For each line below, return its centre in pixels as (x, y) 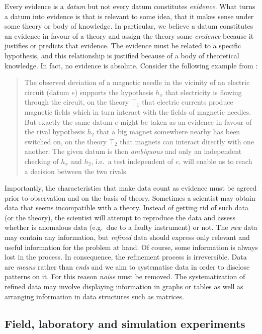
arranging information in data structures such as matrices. (94, 296)
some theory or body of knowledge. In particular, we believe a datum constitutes (129, 26)
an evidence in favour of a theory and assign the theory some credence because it (129, 35)
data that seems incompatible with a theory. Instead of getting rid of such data (126, 207)
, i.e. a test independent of (132, 161)
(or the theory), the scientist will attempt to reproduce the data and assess (120, 217)
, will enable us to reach (215, 161)
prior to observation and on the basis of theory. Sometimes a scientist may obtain (130, 197)
